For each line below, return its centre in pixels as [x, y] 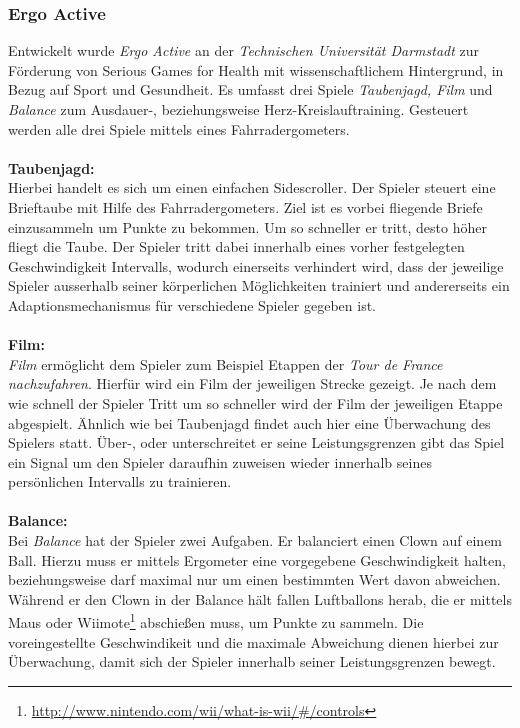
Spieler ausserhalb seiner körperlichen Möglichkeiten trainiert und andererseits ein [259, 285]
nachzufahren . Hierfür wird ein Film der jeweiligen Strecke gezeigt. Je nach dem [252, 383]
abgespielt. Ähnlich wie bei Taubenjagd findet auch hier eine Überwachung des [249, 422]
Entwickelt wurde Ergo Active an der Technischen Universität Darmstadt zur [244, 50]
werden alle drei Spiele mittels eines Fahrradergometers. [179, 128]
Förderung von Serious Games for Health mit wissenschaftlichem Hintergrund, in [256, 69]
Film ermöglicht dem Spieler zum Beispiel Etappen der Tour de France [225, 363]
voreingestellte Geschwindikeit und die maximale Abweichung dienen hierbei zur [253, 641]
